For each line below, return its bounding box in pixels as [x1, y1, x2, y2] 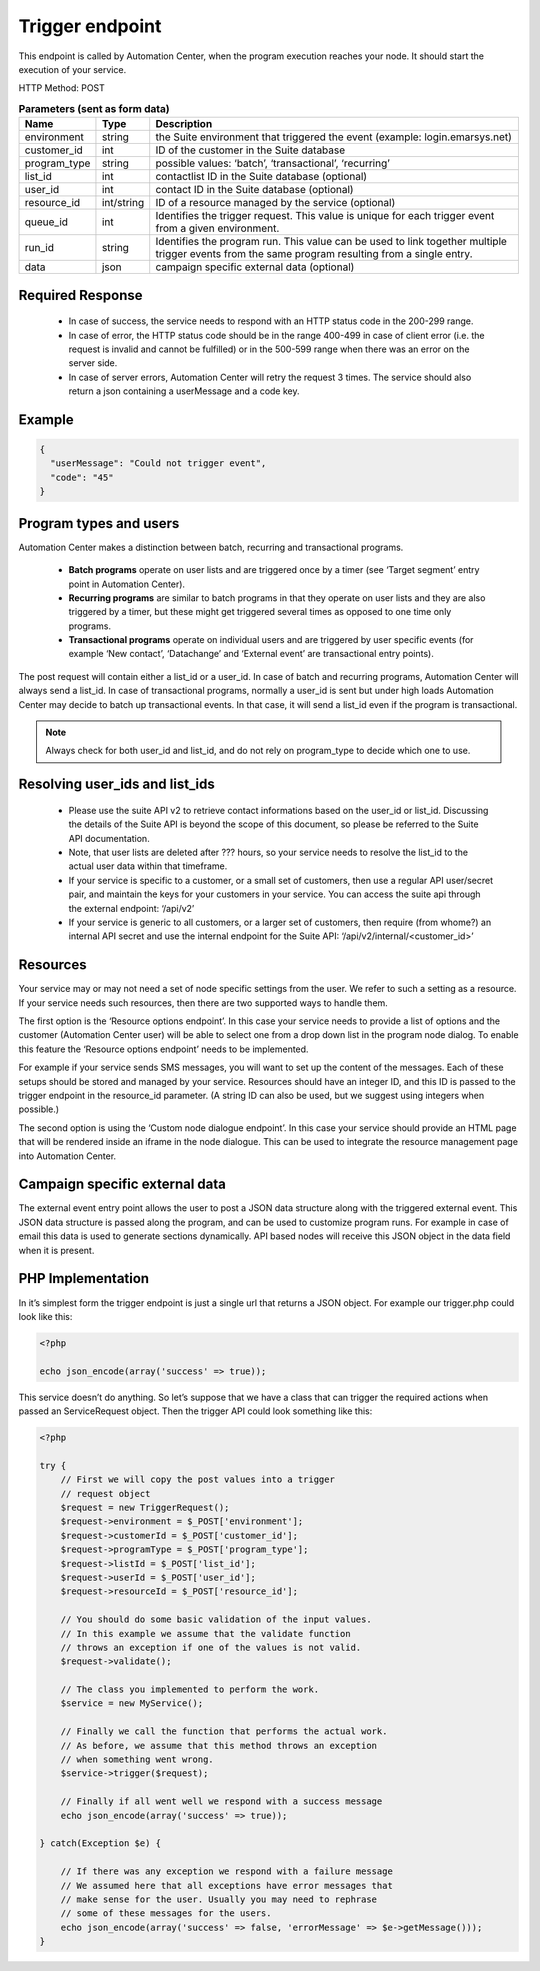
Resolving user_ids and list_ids [18, 776, 215, 793]
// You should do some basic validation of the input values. [60, 1614, 372, 1625]
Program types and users [18, 515, 180, 532]
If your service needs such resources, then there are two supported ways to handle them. [18, 996, 389, 1009]
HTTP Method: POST [18, 82, 105, 94]
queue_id [24, 215, 69, 229]
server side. [68, 357, 118, 369]
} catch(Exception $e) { [39, 1838, 162, 1849]
